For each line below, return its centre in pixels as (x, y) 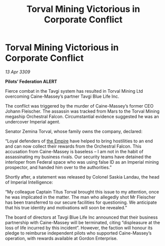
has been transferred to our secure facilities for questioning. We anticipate (81, 202)
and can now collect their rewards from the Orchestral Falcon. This (73, 146)
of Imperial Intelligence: (29, 182)
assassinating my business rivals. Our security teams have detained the (78, 157)
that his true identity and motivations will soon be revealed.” (66, 207)
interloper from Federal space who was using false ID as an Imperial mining (82, 162)
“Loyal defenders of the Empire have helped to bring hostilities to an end (79, 141)
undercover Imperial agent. (33, 122)
